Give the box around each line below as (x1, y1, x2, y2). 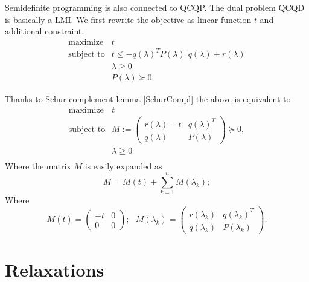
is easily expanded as (84, 159, 162, 172)
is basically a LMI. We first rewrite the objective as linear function (5, 13, 252, 25)
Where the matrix (5, 159, 71, 172)
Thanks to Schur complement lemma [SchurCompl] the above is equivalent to (5, 93, 291, 105)
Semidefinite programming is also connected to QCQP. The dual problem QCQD (5, 1, 305, 13)
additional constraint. (5, 25, 84, 38)
